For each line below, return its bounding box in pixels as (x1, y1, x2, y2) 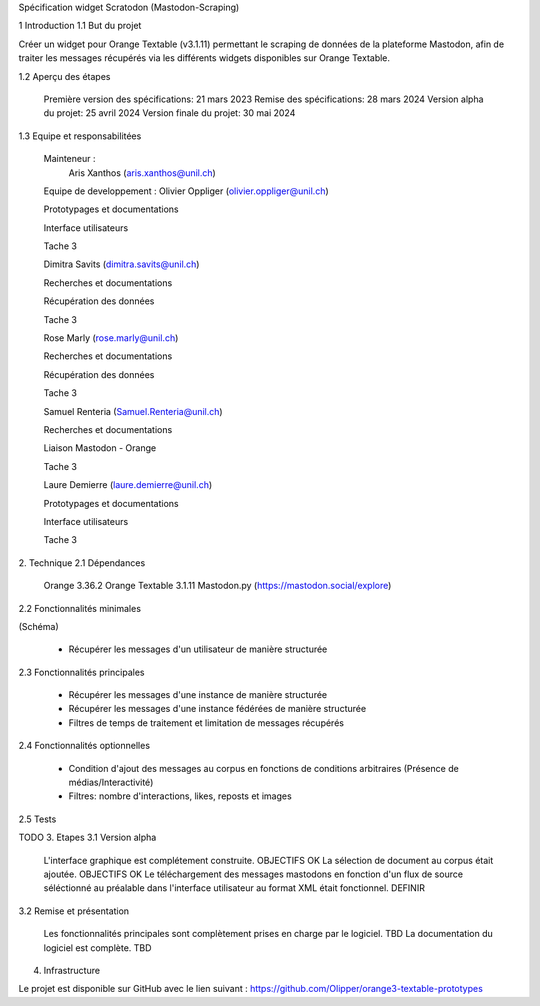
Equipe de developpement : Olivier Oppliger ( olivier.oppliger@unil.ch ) (43, 185, 329, 197)
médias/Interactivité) (68, 776, 154, 789)
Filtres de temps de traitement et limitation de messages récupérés (68, 716, 345, 729)
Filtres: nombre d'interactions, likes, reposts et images (68, 790, 292, 802)
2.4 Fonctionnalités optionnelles (18, 740, 150, 752)
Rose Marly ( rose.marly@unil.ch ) (43, 332, 179, 344)
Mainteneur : (43, 153, 96, 165)
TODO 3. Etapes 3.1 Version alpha (18, 831, 157, 844)
